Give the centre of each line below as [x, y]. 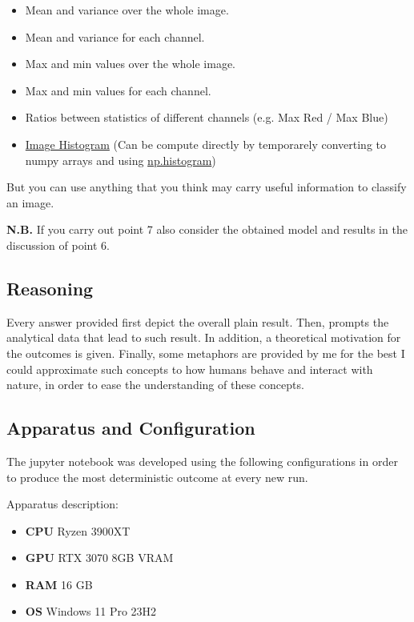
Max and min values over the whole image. [131, 64]
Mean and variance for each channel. [115, 36]
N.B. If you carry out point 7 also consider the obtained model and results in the [207, 229]
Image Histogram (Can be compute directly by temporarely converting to [206, 144]
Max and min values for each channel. [118, 90]
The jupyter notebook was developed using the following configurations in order [202, 461]
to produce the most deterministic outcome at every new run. [157, 477]
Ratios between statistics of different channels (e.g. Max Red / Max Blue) [207, 117]
